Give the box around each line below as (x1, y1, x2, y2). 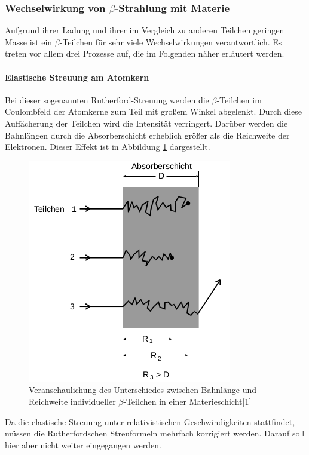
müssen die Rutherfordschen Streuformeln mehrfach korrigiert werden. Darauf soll (5, 427, 305, 439)
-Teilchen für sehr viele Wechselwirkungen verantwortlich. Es (59, 35, 282, 48)
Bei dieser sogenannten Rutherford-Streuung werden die (5, 93, 209, 106)
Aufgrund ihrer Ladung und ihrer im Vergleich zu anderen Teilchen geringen (5, 24, 284, 36)
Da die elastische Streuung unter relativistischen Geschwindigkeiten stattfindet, (5, 415, 295, 428)
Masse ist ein (5, 35, 53, 48)
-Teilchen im (216, 93, 262, 106)
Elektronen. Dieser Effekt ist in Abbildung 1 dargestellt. (5, 140, 210, 153)
